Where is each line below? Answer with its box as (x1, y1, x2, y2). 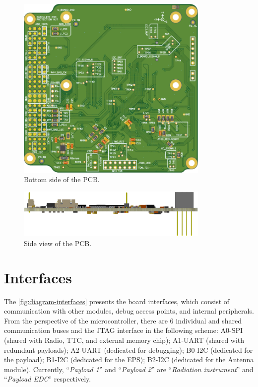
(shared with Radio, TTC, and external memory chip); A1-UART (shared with (4, 334, 245, 345)
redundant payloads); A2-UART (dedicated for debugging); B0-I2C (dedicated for (4, 344, 253, 355)
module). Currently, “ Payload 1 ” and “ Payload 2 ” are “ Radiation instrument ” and (4, 364, 254, 374)
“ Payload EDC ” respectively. (4, 374, 91, 384)
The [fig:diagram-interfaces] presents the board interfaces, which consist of (4, 296, 230, 306)
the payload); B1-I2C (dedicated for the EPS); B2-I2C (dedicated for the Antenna (4, 354, 254, 365)
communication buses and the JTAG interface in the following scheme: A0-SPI (4, 325, 243, 335)
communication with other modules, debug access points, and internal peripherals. (4, 306, 254, 316)
